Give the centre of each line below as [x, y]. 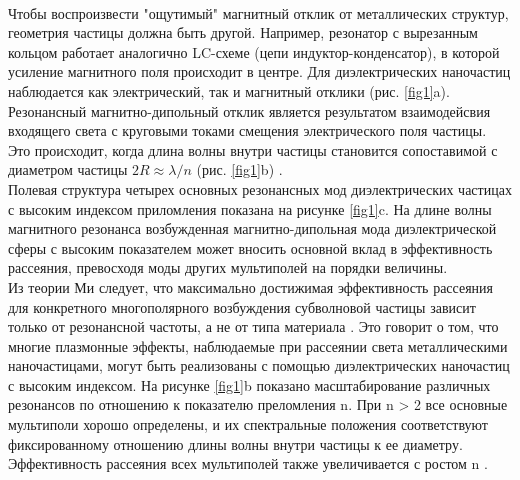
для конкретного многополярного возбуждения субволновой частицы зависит [242, 306]
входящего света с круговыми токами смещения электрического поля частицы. [247, 130]
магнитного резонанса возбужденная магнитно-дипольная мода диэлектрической [252, 228]
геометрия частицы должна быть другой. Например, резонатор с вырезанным [243, 32]
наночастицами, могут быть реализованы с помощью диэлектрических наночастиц [259, 365]
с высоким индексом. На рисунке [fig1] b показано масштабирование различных [249, 384]
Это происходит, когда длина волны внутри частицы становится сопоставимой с [253, 149]
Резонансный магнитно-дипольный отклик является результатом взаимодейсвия [249, 110]
